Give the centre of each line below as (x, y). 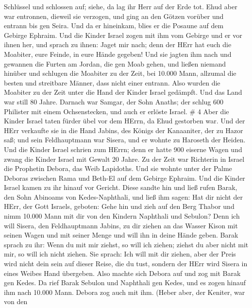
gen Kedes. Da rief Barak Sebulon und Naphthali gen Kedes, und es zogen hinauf (125, 282)
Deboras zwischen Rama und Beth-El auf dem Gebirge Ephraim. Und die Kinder (125, 178)
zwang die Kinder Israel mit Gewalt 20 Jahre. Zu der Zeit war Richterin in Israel (124, 159)
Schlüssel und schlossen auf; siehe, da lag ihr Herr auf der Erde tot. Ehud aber (121, 6)
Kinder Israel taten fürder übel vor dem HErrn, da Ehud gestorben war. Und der (125, 121)
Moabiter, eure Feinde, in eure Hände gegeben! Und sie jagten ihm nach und (118, 54)
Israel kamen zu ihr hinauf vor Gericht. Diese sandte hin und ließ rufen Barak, (121, 187)
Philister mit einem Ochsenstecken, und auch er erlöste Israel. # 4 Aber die (117, 111)
